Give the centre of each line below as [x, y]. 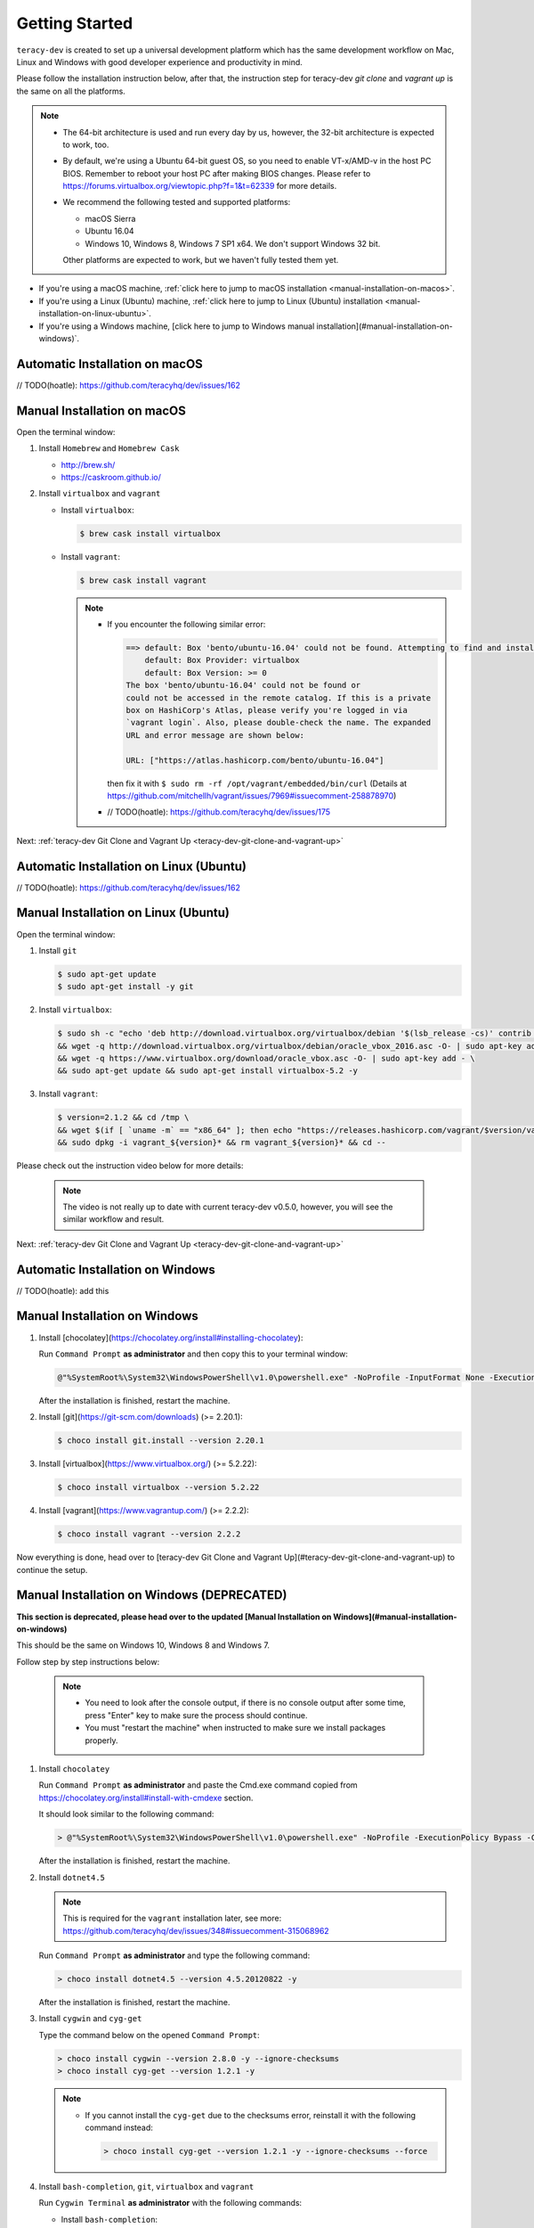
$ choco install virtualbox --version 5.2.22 [158, 1487]
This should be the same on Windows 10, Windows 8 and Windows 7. [143, 1645]
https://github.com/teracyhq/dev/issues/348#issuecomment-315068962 [196, 1930]
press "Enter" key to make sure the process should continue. [196, 1715]
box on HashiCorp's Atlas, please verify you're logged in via [267, 710]
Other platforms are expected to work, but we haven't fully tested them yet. [201, 260]
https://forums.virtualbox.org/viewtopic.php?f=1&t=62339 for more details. [200, 186]
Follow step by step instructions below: [88, 1661]
